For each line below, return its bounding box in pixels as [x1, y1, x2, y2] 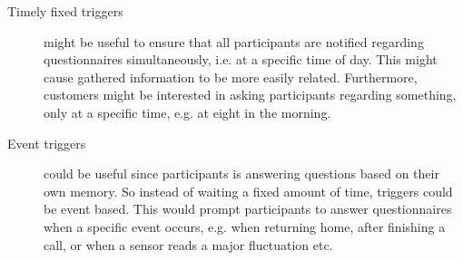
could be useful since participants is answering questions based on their [44, 164, 439, 183]
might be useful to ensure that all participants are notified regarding [44, 32, 424, 51]
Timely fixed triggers [7, 2, 123, 20]
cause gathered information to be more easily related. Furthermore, [44, 67, 418, 86]
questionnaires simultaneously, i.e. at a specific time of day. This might [44, 50, 438, 69]
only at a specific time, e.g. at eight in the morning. [44, 102, 331, 121]
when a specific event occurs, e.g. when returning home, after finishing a [44, 217, 446, 236]
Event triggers [7, 133, 86, 152]
